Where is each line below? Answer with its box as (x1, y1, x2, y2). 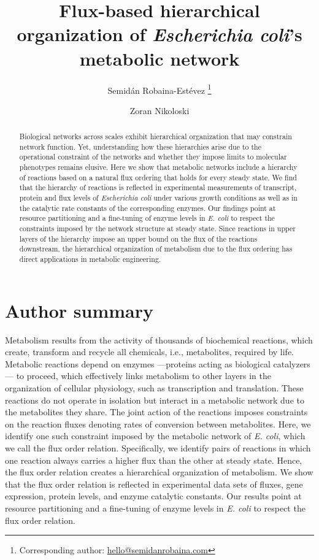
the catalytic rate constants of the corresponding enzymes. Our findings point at (19, 202, 276, 213)
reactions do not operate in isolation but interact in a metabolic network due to (5, 393, 304, 406)
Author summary (5, 297, 154, 323)
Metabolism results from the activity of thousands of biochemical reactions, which (5, 333, 313, 346)
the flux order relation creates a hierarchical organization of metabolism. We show (5, 466, 313, 478)
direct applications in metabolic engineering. (19, 254, 161, 264)
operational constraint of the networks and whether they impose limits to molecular (19, 152, 287, 162)
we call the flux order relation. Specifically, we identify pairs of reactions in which (5, 441, 311, 454)
